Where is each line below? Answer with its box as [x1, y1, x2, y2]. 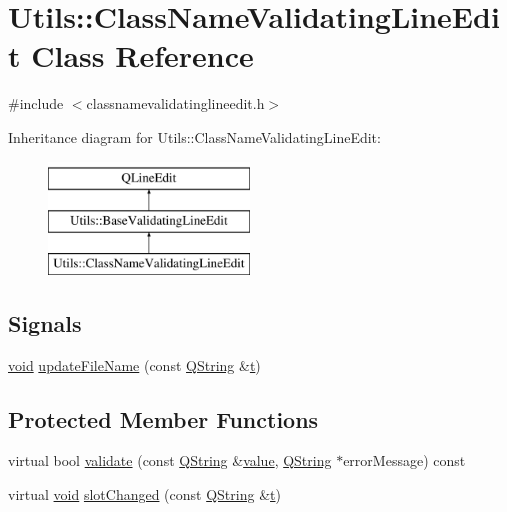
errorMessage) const [343, 450, 466, 471]
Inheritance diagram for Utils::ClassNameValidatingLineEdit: [8, 126, 381, 147]
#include [8, 93, 64, 114]
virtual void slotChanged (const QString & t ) [8, 484, 281, 505]
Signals [8, 307, 82, 338]
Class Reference [31, 35, 254, 76]
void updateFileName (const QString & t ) [8, 354, 261, 375]
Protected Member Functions [8, 403, 319, 434]
